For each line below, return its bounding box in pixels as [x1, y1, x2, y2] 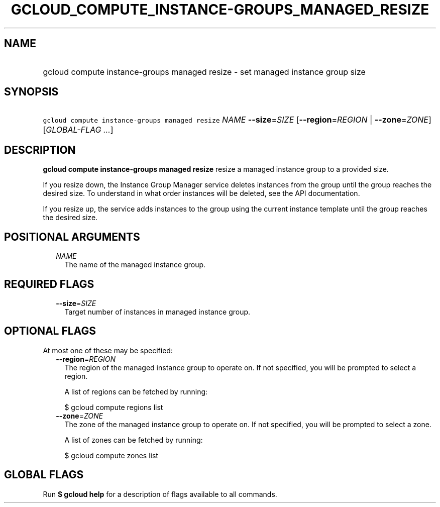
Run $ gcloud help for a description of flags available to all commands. [43, 489, 277, 498]
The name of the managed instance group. [64, 260, 206, 269]
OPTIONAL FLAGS [4, 325, 96, 338]
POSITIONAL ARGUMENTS [4, 230, 140, 243]
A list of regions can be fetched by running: [64, 387, 208, 396]
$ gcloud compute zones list [64, 451, 158, 460]
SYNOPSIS [4, 85, 59, 98]
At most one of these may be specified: [43, 346, 173, 355]
